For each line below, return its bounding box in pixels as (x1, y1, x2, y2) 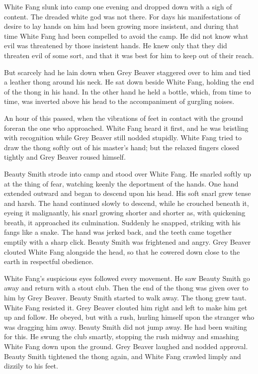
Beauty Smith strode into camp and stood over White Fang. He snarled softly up (4, 168, 252, 179)
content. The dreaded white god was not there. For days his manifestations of (4, 11, 241, 21)
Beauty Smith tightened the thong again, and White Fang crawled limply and (4, 351, 241, 361)
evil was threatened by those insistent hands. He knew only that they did (4, 40, 227, 51)
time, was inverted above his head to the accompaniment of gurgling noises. (4, 96, 235, 106)
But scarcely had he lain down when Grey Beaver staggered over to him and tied (4, 67, 251, 77)
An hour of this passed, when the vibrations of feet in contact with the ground (4, 112, 244, 123)
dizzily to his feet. (4, 361, 58, 371)
